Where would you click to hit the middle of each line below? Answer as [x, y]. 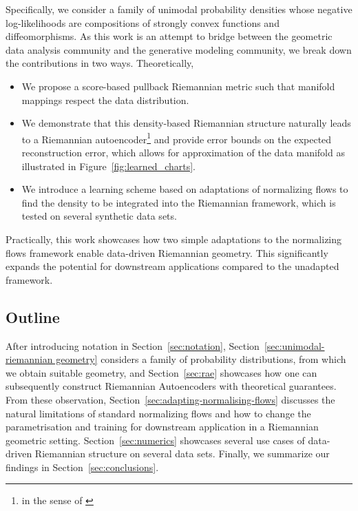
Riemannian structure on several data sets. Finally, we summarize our [182, 453]
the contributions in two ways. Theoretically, [100, 63]
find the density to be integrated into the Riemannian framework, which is [179, 202]
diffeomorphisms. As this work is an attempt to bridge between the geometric [169, 36]
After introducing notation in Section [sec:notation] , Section [133, 345]
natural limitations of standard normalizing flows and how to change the [158, 413]
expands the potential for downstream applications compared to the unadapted [172, 266]
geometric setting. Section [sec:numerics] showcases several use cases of [155, 440]
